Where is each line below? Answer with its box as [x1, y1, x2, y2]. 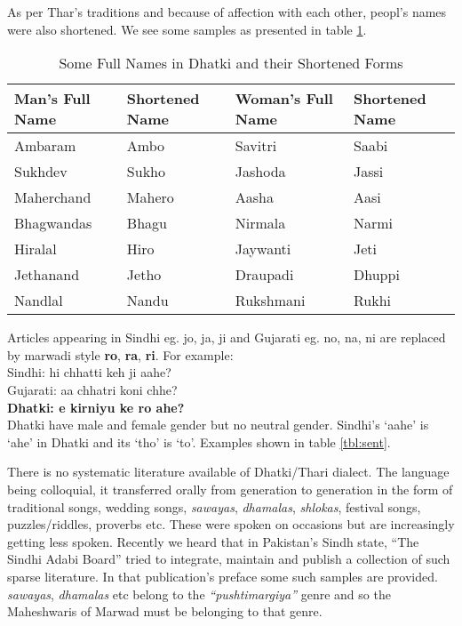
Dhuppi [354, 264, 400, 285]
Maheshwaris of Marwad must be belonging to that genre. [7, 602, 323, 621]
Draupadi [235, 264, 294, 285]
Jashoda [235, 161, 286, 182]
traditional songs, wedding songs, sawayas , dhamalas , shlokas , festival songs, [7, 497, 421, 516]
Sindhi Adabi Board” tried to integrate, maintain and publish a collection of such [7, 550, 450, 568]
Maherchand [14, 187, 92, 208]
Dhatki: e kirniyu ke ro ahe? [7, 397, 185, 416]
